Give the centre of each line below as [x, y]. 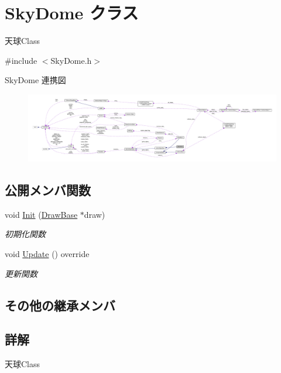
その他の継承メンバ [60, 305]
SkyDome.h [71, 60]
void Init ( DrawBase [41, 214]
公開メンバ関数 [48, 190]
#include [21, 60]
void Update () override [47, 254]
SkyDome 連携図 [35, 80]
